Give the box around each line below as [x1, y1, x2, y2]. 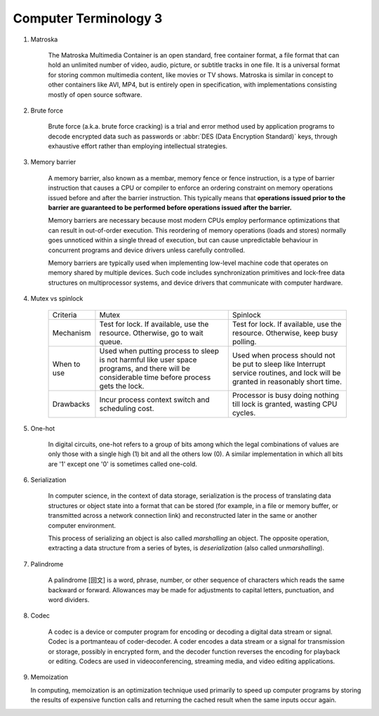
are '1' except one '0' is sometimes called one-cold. [48, 460, 198, 468]
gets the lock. [99, 381, 145, 391]
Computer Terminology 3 [13, 11, 163, 26]
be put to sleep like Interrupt [232, 359, 326, 369]
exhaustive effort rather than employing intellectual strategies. [48, 142, 228, 150]
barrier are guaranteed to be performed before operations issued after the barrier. [48, 204, 293, 212]
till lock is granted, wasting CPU [232, 399, 338, 409]
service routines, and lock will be [232, 367, 341, 377]
